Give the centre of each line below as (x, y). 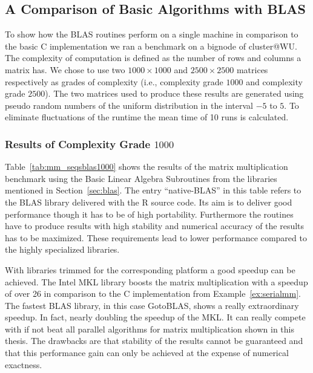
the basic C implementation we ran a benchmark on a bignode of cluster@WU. (151, 46)
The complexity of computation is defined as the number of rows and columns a (153, 58)
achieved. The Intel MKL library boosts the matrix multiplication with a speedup (156, 281)
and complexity (274, 81)
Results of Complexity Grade (78, 144)
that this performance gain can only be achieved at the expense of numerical (147, 353)
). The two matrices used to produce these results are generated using (174, 93)
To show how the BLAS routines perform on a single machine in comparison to (152, 34)
